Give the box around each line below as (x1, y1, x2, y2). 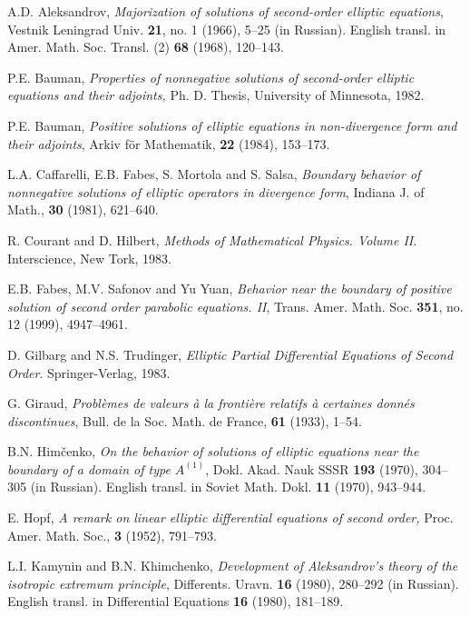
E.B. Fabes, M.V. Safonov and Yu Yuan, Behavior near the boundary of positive (7, 279, 452, 298)
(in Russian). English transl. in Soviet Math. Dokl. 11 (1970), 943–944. (30, 477, 426, 496)
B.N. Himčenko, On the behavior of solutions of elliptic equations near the (7, 442, 419, 461)
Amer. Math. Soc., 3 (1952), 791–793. (7, 525, 217, 544)
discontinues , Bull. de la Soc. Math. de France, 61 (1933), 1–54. (7, 411, 362, 430)
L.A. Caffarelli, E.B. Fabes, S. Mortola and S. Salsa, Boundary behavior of (7, 164, 421, 184)
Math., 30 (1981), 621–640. (7, 200, 159, 219)
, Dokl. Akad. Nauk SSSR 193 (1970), (205, 459, 418, 478)
